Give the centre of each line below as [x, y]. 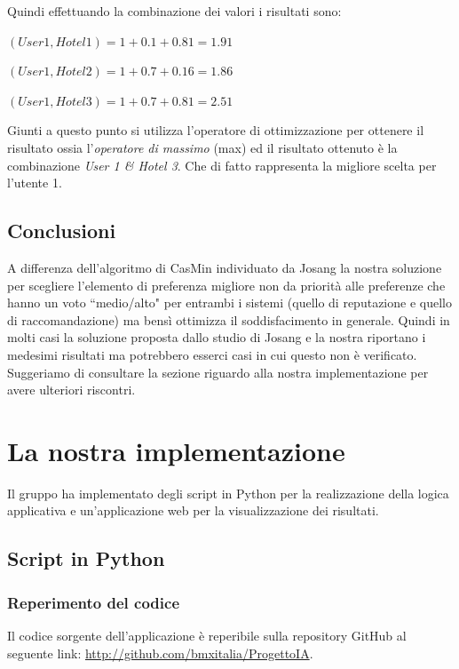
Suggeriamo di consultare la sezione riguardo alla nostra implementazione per [218, 372]
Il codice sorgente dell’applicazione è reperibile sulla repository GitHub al [207, 636]
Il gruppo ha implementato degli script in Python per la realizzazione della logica [228, 493]
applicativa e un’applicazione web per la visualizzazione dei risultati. [193, 510]
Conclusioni [62, 231]
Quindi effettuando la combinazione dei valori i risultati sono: [174, 11]
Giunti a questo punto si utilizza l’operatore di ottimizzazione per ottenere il [216, 130]
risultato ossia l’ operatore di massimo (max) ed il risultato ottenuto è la [202, 147]
